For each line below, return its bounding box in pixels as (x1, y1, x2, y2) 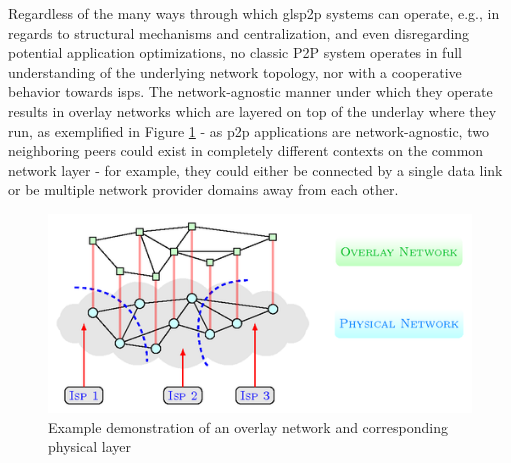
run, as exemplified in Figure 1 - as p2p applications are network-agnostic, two (8, 120, 489, 141)
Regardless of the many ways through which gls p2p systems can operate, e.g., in (8, 3, 500, 23)
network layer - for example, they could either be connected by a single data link (8, 159, 503, 180)
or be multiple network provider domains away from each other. (8, 179, 399, 200)
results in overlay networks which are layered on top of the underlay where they (8, 100, 497, 121)
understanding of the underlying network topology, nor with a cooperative (8, 61, 462, 82)
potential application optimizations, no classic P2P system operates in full (8, 42, 462, 63)
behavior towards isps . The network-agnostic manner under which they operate (8, 81, 493, 102)
